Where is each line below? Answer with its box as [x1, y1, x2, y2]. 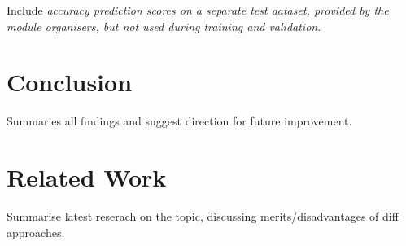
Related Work [7, 160, 167, 194]
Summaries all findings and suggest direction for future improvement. [7, 112, 352, 130]
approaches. [7, 223, 65, 240]
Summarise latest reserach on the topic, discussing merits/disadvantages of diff [7, 208, 399, 225]
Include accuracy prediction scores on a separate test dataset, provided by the [7, 2, 389, 18]
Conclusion [7, 65, 133, 99]
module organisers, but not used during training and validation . [7, 17, 321, 34]
